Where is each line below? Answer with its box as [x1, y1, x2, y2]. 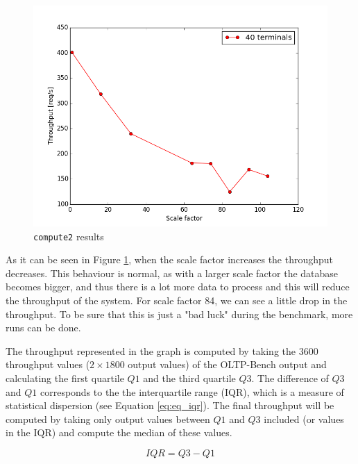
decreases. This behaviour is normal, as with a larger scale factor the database [6, 265, 339, 280]
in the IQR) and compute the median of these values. [6, 425, 232, 440]
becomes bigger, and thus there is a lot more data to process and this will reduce [6, 279, 350, 294]
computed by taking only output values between [6, 411, 210, 426]
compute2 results [33, 229, 104, 243]
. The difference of [251, 371, 329, 385]
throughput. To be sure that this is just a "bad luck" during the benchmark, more [6, 306, 353, 321]
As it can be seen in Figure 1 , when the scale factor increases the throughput [6, 252, 334, 267]
